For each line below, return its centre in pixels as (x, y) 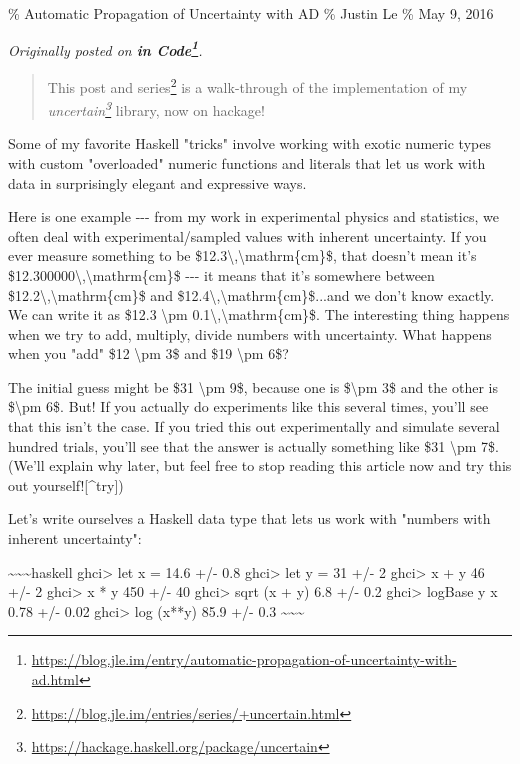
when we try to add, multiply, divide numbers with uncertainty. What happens (250, 333)
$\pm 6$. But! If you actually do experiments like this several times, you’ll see (248, 406)
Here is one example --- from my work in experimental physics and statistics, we (253, 216)
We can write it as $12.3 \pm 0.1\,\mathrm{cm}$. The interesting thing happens (259, 314)
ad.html (55, 679)
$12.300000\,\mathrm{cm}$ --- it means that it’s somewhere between (221, 274)
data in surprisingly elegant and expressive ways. (157, 182)
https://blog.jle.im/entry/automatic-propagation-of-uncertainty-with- (244, 659)
